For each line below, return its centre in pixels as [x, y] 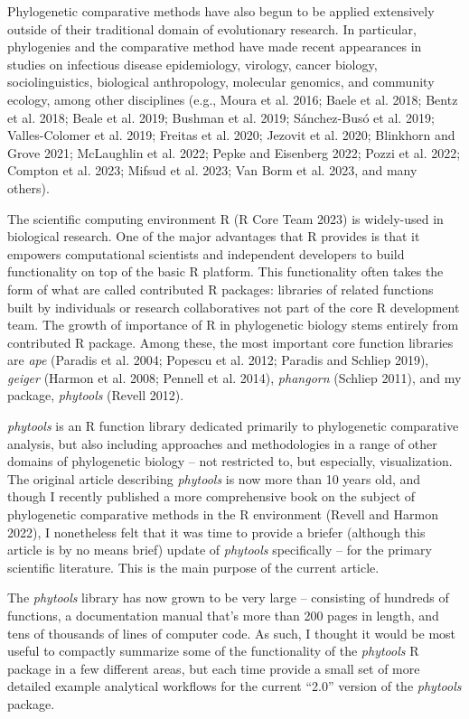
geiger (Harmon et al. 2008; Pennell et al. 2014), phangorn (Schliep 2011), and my [234, 377]
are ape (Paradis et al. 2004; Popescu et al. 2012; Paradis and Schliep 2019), [218, 360]
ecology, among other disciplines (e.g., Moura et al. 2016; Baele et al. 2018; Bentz [233, 99]
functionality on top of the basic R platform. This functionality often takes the [225, 271]
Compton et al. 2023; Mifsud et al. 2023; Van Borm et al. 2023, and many [212, 170]
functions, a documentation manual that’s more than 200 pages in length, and [223, 615]
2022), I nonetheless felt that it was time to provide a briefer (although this [216, 532]
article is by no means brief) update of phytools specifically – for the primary [220, 550]
